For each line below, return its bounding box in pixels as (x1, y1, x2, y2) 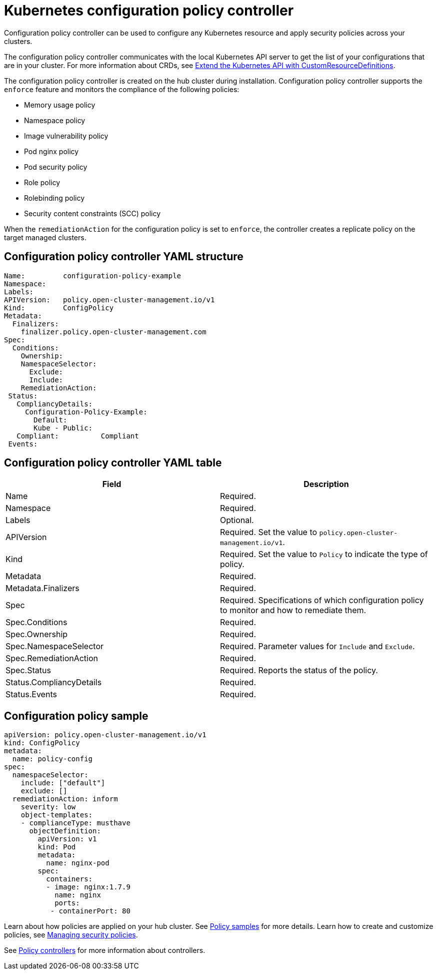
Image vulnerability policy (24, 131, 108, 140)
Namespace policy (24, 116, 85, 125)
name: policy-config (12, 755, 93, 763)
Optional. (220, 515, 254, 526)
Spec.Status (5, 665, 51, 676)
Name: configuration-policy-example (4, 271, 181, 280)
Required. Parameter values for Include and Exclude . (220, 641, 415, 652)
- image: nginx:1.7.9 (46, 883, 130, 891)
